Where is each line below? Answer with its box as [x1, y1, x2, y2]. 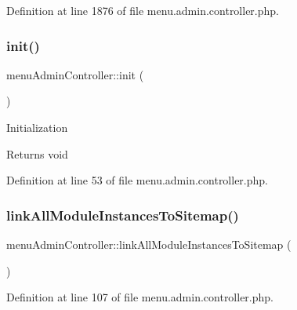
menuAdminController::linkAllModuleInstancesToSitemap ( [6, 236, 292, 252]
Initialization [6, 119, 68, 135]
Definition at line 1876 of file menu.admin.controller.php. [6, 2, 279, 18]
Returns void [6, 145, 68, 162]
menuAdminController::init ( [6, 66, 144, 82]
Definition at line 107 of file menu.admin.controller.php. [6, 289, 273, 305]
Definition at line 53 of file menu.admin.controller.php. [6, 172, 268, 188]
